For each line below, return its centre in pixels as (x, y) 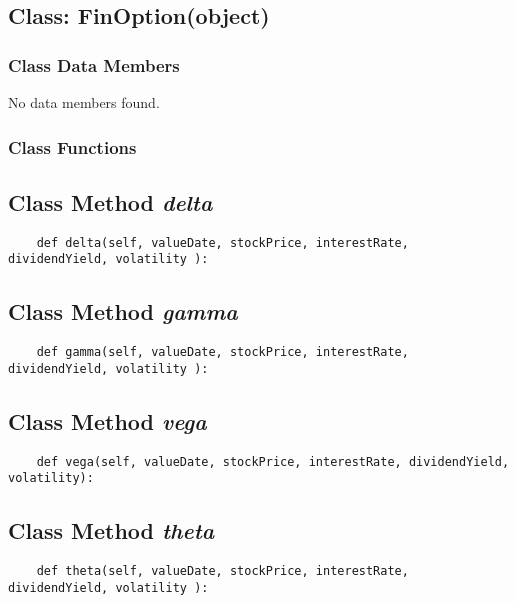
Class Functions (72, 146)
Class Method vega (107, 420)
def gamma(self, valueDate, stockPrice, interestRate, (222, 352)
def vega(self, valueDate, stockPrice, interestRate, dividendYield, (273, 461)
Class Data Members (94, 64)
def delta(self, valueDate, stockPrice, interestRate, (222, 242)
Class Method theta (111, 530)
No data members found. (84, 102)
